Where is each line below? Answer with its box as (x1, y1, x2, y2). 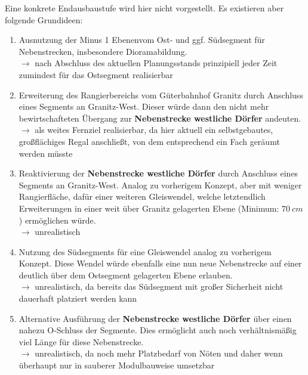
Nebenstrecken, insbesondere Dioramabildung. (19, 45, 187, 57)
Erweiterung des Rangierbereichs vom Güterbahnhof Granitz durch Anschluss (19, 88, 303, 101)
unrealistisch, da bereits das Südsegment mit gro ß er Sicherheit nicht (35, 280, 284, 293)
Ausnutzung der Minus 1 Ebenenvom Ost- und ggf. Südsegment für (19, 33, 265, 46)
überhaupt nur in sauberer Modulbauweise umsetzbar (19, 359, 215, 371)
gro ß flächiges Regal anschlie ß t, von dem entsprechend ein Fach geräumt (19, 135, 280, 147)
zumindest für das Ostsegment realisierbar (19, 68, 173, 80)
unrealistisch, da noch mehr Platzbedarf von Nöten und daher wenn (35, 347, 283, 359)
